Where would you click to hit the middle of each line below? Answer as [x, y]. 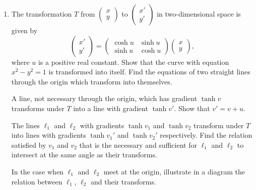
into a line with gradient [111, 108]
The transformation [42, 14]
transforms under [38, 108]
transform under [219, 125]
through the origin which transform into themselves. [92, 81]
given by [24, 30]
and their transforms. [123, 181]
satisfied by [29, 145]
